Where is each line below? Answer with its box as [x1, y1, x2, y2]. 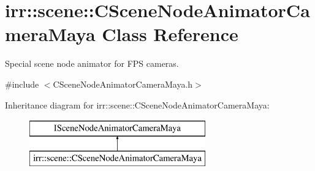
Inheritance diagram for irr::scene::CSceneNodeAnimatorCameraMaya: [5, 98, 270, 111]
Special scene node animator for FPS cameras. [5, 57, 179, 70]
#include [5, 77, 39, 90]
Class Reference [102, 21, 238, 47]
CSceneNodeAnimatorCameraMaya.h [53, 77, 193, 90]
